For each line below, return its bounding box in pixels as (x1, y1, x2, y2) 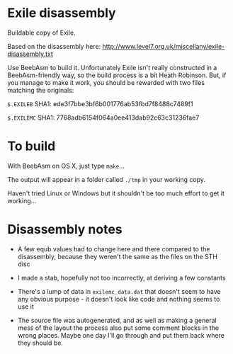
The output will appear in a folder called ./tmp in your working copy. (7, 175, 206, 183)
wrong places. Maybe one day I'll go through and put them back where (17, 331, 225, 339)
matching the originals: (7, 86, 74, 94)
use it (17, 302, 34, 311)
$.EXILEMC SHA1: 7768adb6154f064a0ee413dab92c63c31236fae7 (7, 113, 200, 122)
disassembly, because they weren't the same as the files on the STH (17, 252, 218, 261)
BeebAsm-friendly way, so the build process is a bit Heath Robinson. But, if (7, 71, 227, 79)
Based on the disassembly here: (7, 42, 101, 50)
